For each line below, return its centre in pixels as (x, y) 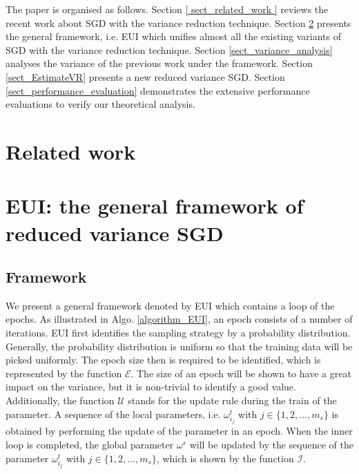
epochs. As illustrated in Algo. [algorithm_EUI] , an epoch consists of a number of (179, 319)
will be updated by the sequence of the (271, 445)
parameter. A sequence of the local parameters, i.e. (113, 414)
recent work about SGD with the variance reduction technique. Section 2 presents (178, 22)
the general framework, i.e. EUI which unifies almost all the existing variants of (173, 36)
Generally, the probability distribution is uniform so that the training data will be (179, 346)
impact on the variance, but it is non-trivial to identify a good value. (151, 387)
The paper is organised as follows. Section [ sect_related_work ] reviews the (167, 9)
